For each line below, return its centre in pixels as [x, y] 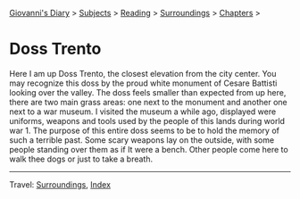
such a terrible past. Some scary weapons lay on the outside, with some [142, 140]
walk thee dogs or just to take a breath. [81, 159]
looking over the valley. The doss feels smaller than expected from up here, [148, 92]
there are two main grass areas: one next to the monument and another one [148, 102]
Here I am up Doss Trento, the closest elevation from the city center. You [143, 73]
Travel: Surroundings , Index [60, 184]
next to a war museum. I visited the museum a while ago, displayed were [143, 112]
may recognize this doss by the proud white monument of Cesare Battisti [143, 83]
